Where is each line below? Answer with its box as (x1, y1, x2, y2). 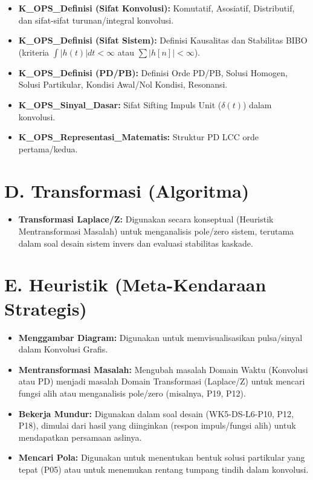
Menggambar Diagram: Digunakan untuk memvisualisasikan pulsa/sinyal (18, 331, 303, 343)
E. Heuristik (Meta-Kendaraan (4, 272, 266, 297)
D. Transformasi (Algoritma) (4, 178, 250, 203)
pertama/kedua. (18, 142, 78, 155)
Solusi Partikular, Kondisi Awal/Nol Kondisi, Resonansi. (18, 78, 228, 91)
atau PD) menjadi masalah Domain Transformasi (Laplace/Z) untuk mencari (18, 375, 305, 388)
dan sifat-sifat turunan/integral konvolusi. (18, 13, 174, 26)
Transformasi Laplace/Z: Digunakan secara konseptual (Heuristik (18, 213, 274, 225)
